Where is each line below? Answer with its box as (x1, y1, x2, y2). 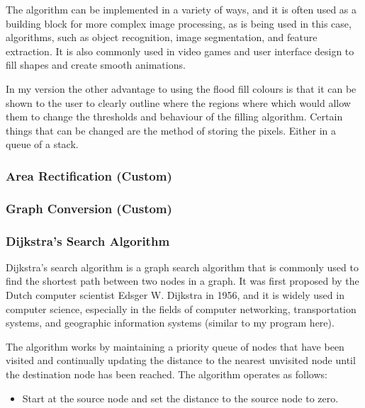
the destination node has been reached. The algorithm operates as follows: (6, 367, 327, 381)
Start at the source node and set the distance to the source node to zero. (22, 390, 339, 405)
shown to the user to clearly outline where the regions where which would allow (6, 95, 351, 110)
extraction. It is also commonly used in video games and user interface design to (6, 43, 354, 58)
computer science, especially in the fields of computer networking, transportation (6, 301, 356, 316)
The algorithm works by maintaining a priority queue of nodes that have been (6, 339, 344, 353)
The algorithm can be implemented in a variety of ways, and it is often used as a (6, 2, 357, 16)
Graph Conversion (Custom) (6, 199, 172, 217)
